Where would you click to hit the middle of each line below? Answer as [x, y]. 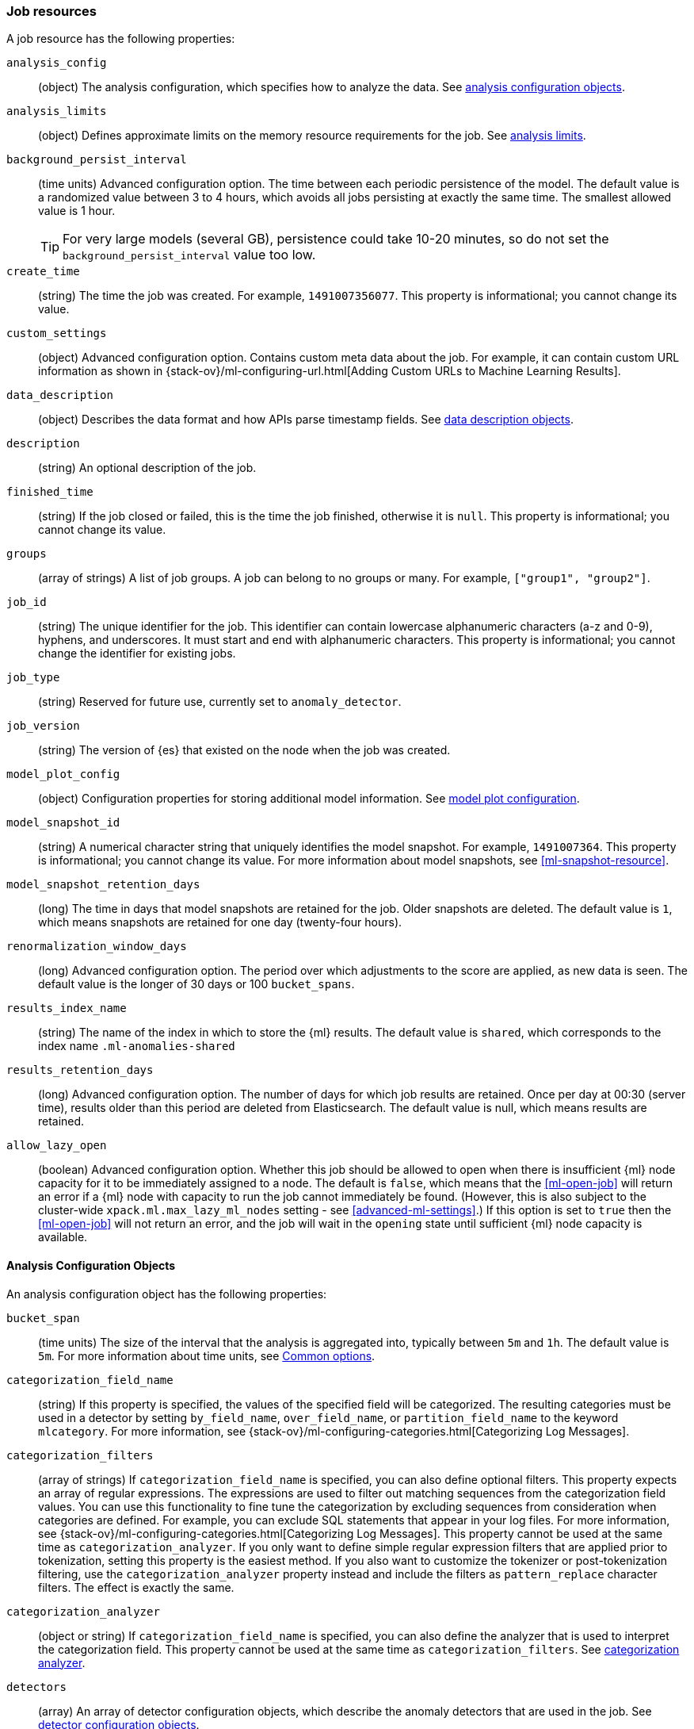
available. [63, 1237]
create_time [43, 272]
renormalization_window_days [97, 947]
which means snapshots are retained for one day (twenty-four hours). [220, 922]
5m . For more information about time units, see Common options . [207, 1355]
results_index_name [67, 1008]
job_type [33, 678]
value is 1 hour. [77, 211]
